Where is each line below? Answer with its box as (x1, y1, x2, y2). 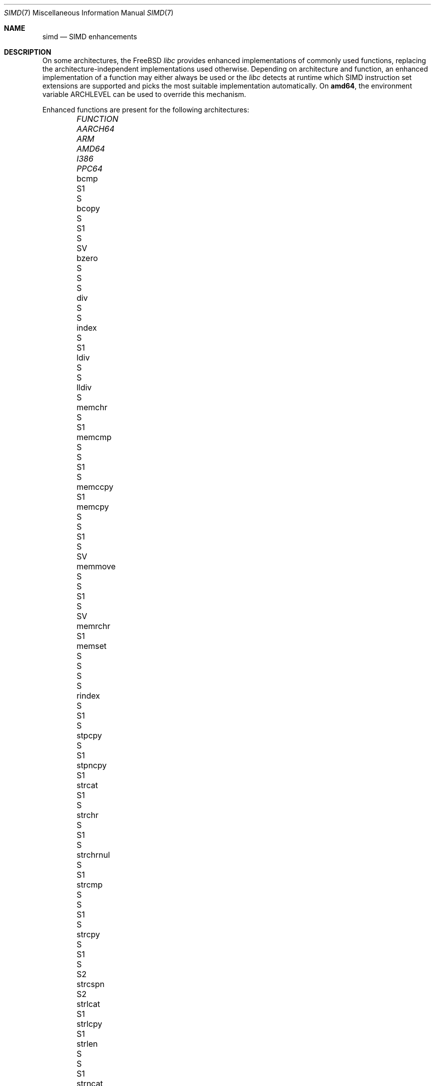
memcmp (76, 432, 112, 442)
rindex (76, 691, 100, 701)
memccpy (76, 482, 114, 492)
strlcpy (76, 1019, 102, 1029)
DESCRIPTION (4, 48, 52, 56)
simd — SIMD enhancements (42, 32, 137, 41)
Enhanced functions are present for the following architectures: (42, 105, 249, 114)
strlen (76, 1039, 98, 1049)
